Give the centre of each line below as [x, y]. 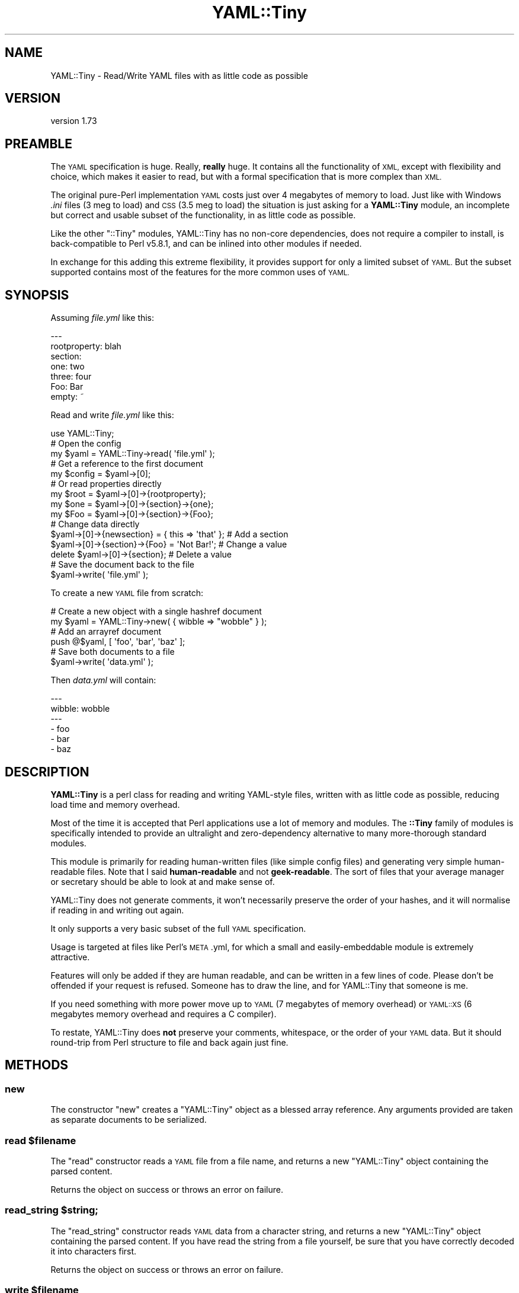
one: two [68, 367]
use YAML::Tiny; [82, 434]
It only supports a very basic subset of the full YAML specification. [178, 928]
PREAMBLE [39, 144]
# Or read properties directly [106, 484]
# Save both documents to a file [113, 652]
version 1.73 [74, 121]
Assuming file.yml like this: [102, 318]
